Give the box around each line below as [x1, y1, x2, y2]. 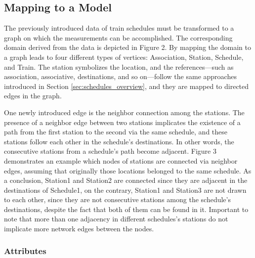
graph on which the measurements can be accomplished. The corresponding [4, 32, 233, 43]
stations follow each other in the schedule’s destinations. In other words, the [4, 136, 234, 146]
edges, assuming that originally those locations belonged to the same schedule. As [4, 165, 252, 175]
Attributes [4, 244, 46, 257]
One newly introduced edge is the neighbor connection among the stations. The [4, 107, 245, 117]
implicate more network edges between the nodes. [4, 223, 154, 234]
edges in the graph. [4, 90, 62, 101]
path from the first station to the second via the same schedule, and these [4, 127, 228, 137]
